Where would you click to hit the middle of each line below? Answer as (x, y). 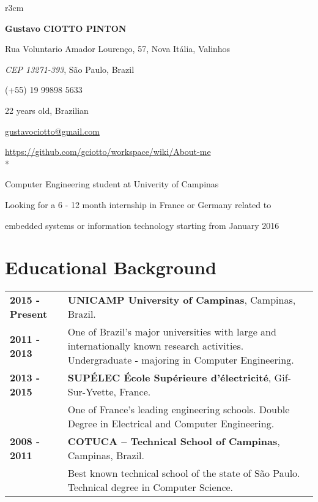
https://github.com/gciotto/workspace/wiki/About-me (108, 152)
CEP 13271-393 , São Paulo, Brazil (70, 69)
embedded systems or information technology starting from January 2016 (142, 225)
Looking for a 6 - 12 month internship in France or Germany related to (138, 204)
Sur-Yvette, (92, 392)
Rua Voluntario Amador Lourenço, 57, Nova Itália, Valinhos (118, 49)
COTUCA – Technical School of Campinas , (174, 441)
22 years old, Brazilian (47, 110)
